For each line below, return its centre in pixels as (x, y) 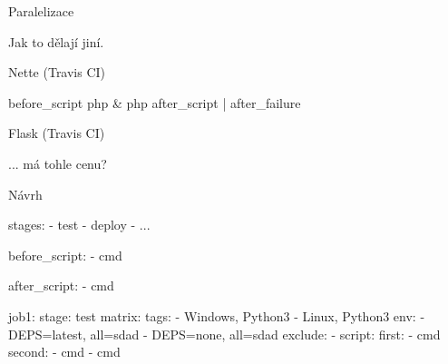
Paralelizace (41, 11)
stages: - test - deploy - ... (79, 225)
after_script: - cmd (61, 285)
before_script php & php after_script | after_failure (155, 102)
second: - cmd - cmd (64, 352)
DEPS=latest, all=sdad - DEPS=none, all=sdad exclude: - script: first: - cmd (224, 334)
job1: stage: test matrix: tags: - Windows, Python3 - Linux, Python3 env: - (217, 315)
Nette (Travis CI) (57, 72)
